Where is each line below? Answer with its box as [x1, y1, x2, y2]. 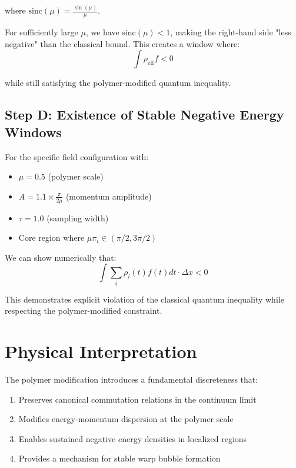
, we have [85, 26, 119, 38]
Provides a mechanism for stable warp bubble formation [18, 452, 221, 464]
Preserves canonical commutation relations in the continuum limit [18, 393, 257, 405]
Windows [5, 122, 62, 141]
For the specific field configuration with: [5, 150, 149, 162]
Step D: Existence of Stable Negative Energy [5, 105, 284, 124]
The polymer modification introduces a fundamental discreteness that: [5, 373, 258, 386]
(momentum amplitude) [65, 190, 152, 202]
